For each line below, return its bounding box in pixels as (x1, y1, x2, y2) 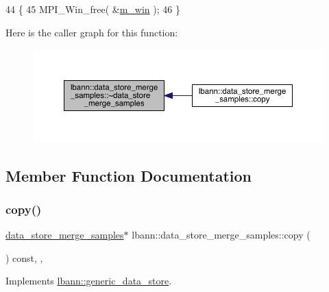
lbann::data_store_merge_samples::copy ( (132, 228, 310, 242)
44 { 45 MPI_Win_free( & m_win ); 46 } (5, 2, 180, 16)
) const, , (5, 250, 43, 265)
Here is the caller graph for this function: (5, 25, 178, 39)
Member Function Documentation (5, 165, 252, 186)
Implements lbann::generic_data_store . (5, 273, 172, 288)
